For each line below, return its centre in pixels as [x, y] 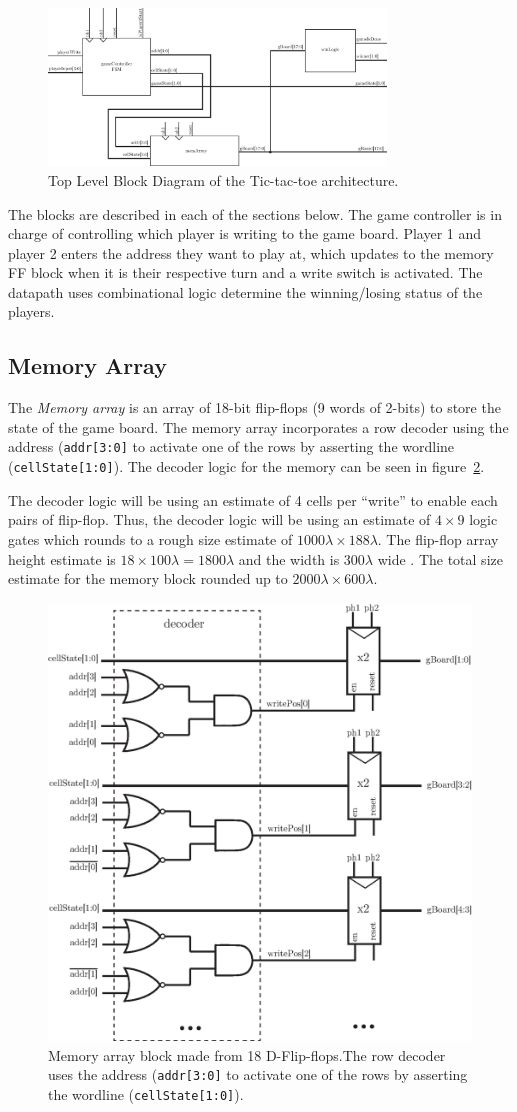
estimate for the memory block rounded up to [148, 578]
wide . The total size [440, 558]
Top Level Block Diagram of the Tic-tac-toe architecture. [223, 179]
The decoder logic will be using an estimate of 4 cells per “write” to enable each [253, 499]
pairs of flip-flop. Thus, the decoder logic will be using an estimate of [219, 519]
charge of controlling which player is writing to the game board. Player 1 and [245, 233]
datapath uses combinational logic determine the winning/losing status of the [245, 291]
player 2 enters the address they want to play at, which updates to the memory [251, 252]
